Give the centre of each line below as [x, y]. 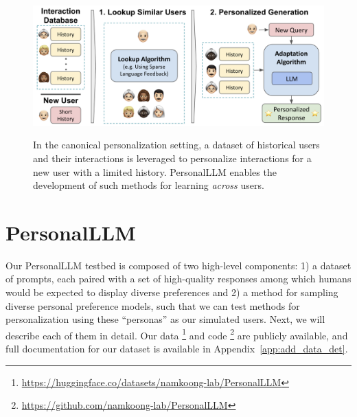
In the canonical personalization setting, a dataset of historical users [176, 145]
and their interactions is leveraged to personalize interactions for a [172, 158]
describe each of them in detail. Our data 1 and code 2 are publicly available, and [177, 334]
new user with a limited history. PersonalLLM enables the [155, 171]
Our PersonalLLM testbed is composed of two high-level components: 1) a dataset [178, 265]
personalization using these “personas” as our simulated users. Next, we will [165, 319]
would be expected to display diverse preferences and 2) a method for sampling [172, 292]
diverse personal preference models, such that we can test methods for [153, 305]
